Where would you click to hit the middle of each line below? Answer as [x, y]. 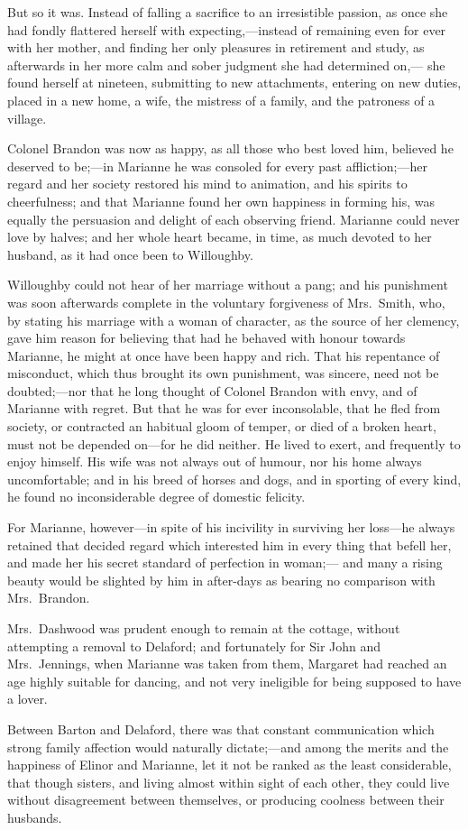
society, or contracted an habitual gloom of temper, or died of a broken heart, [222, 426]
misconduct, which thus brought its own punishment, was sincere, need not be [223, 373]
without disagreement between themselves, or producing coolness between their [226, 800]
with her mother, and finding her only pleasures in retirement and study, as [216, 47]
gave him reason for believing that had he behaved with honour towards [206, 338]
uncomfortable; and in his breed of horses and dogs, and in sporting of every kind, [234, 479]
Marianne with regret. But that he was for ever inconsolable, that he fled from [224, 408]
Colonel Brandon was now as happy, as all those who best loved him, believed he [230, 148]
